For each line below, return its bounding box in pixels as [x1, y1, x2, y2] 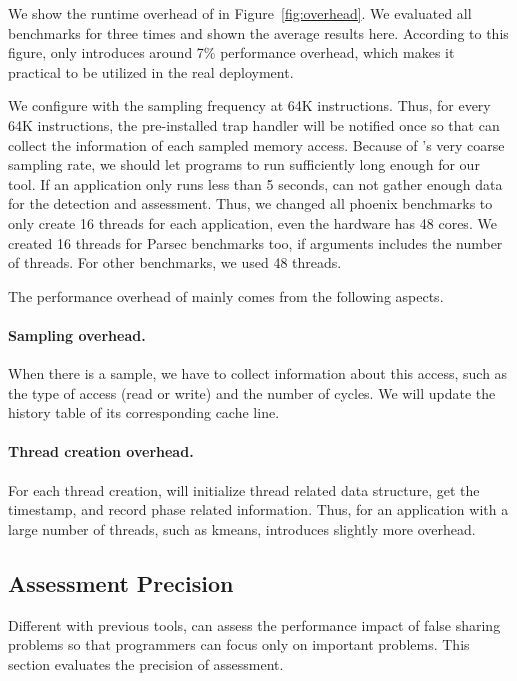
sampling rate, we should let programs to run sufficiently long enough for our [8, 154, 480, 175]
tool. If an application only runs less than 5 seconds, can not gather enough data [8, 173, 503, 194]
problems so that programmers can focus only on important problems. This [8, 634, 470, 655]
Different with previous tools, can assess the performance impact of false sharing [8, 614, 501, 635]
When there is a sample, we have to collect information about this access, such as [8, 363, 508, 384]
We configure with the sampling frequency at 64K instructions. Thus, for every [8, 95, 491, 116]
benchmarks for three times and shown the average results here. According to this [8, 22, 509, 43]
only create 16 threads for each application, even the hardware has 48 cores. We [8, 212, 497, 233]
